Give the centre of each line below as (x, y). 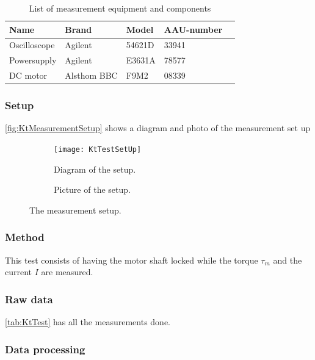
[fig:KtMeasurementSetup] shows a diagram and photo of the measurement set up (158, 128)
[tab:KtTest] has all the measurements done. (88, 322)
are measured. (67, 272)
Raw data (29, 299)
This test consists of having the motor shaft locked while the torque (132, 260)
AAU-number (193, 29)
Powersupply (33, 60)
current (19, 272)
